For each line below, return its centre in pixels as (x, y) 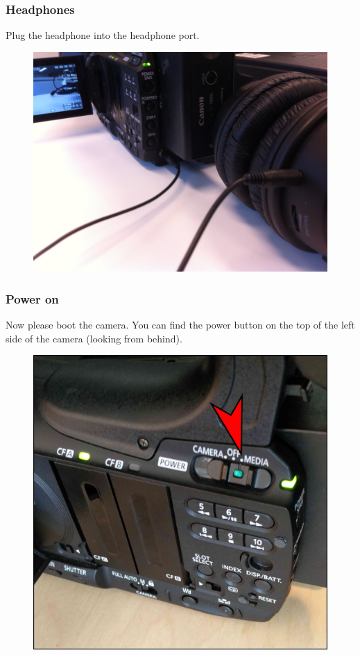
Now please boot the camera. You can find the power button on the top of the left (180, 324)
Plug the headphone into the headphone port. (103, 35)
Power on (32, 298)
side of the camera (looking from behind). (94, 338)
